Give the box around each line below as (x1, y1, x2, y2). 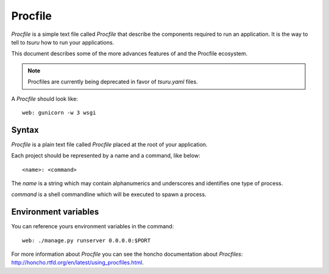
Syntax (11, 125, 39, 135)
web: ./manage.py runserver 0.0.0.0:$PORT (22, 237, 151, 244)
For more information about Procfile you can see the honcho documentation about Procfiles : (11, 250, 243, 258)
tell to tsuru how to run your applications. (11, 38, 115, 46)
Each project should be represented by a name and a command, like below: (11, 152, 200, 160)
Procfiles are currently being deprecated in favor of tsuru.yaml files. (27, 78, 198, 85)
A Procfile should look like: (11, 95, 79, 102)
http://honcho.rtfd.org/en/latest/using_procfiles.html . (11, 259, 144, 266)
